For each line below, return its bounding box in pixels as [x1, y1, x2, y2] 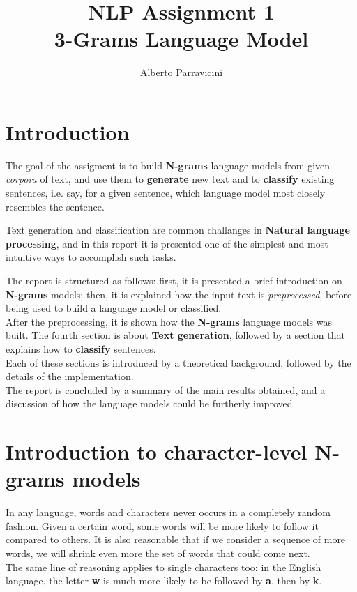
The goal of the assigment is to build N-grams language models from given [6, 158, 331, 172]
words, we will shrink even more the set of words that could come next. [6, 546, 310, 561]
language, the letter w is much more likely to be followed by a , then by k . [6, 573, 322, 588]
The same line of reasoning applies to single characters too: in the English [6, 559, 321, 574]
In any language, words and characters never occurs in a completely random [6, 505, 331, 519]
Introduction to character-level [6, 437, 307, 466]
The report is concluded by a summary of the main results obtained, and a [6, 382, 326, 397]
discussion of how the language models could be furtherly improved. [6, 396, 296, 411]
